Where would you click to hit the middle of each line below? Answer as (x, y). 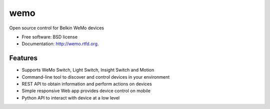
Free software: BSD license (49, 37)
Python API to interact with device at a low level (71, 98)
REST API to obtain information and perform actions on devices (87, 84)
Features (23, 58)
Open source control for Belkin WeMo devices (57, 28)
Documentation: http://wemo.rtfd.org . (60, 44)
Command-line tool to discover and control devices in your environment (96, 77)
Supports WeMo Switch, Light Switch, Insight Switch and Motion (88, 70)
